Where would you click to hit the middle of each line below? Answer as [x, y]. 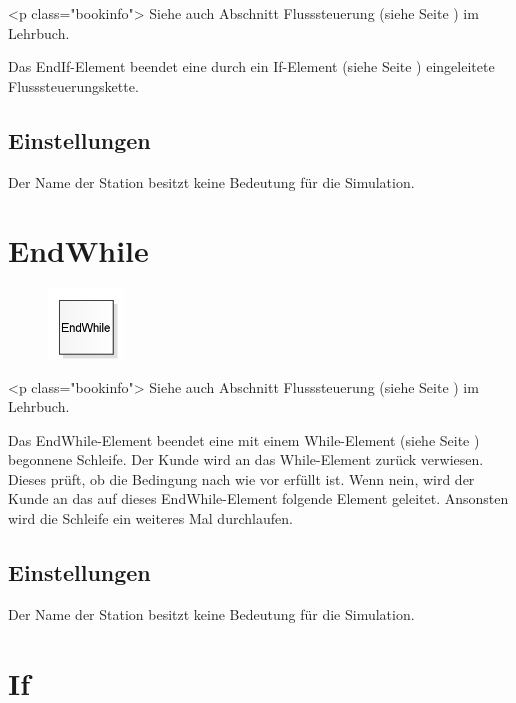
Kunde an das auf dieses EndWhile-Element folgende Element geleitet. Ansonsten [258, 498]
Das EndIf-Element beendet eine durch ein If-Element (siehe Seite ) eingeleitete [251, 66]
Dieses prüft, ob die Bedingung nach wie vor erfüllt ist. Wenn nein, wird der [241, 478]
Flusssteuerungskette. [73, 85]
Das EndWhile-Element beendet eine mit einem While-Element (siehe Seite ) [244, 439]
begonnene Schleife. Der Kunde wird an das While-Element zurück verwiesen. [246, 459]
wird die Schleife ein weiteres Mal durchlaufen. [150, 518]
